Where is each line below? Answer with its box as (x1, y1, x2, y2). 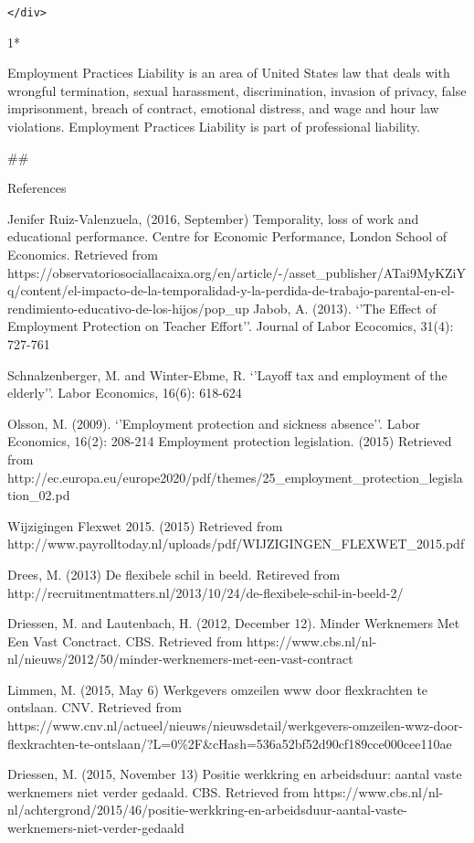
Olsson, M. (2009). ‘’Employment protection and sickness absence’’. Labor (7, 413, 421, 432)
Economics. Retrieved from (7, 245, 159, 263)
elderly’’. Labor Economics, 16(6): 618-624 (7, 383, 242, 402)
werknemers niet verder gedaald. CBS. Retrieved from (7, 782, 310, 801)
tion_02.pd (7, 486, 70, 505)
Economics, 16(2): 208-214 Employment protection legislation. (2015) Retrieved (7, 432, 452, 451)
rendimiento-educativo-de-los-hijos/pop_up (7, 298, 249, 317)
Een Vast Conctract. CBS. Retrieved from (7, 631, 243, 650)
